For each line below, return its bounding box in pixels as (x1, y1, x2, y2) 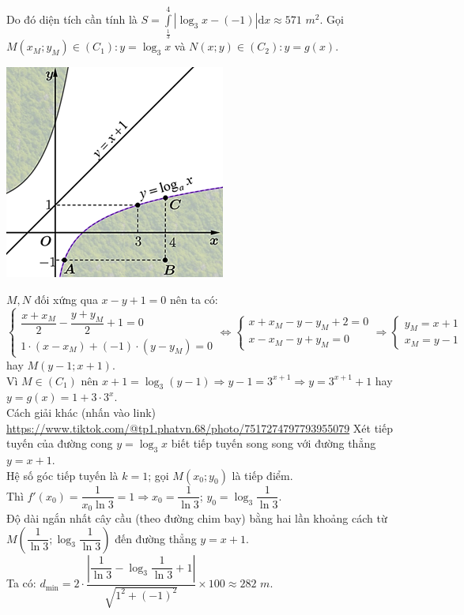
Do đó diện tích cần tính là (6, 10, 138, 27)
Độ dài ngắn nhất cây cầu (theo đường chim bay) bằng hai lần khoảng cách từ (6, 510, 387, 527)
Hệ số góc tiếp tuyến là (6, 467, 119, 483)
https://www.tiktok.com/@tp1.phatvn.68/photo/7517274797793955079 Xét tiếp (6, 419, 393, 436)
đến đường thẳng (115, 530, 197, 546)
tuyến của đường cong (6, 435, 113, 452)
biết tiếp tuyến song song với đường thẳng (171, 435, 376, 452)
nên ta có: (170, 291, 218, 307)
